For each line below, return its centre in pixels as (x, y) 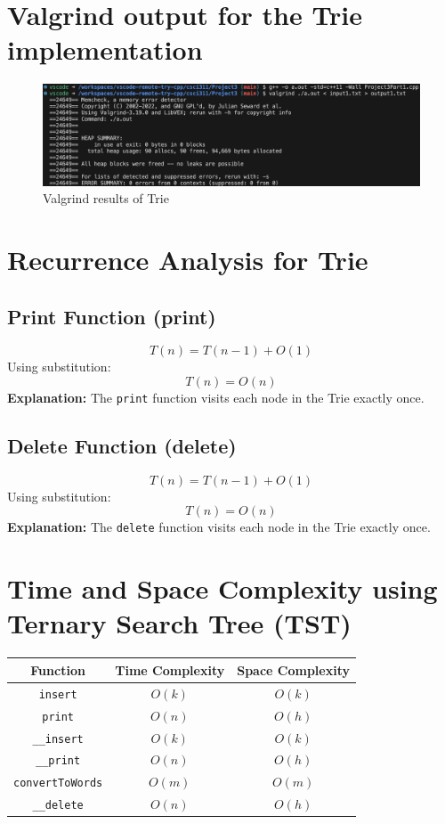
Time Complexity (170, 669)
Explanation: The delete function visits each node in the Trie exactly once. (219, 527)
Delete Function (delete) (122, 445)
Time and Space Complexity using (222, 588)
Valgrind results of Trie (106, 198)
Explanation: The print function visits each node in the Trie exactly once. (216, 397)
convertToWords (58, 783)
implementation (105, 49)
